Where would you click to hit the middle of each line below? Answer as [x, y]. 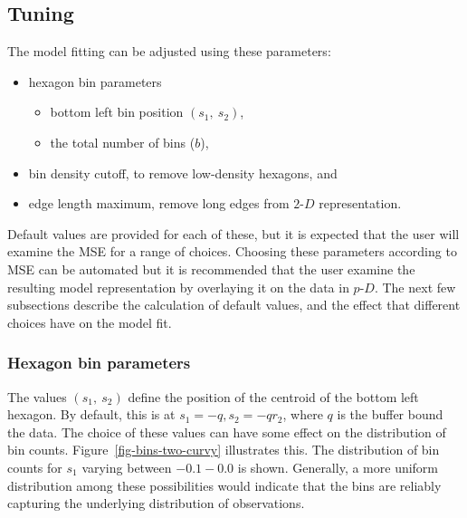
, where [303, 414]
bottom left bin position [117, 112]
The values [37, 396]
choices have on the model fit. [90, 322]
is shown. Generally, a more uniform [338, 467]
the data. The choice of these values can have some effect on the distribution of [227, 432]
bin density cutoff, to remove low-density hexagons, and [183, 173]
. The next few [415, 287]
